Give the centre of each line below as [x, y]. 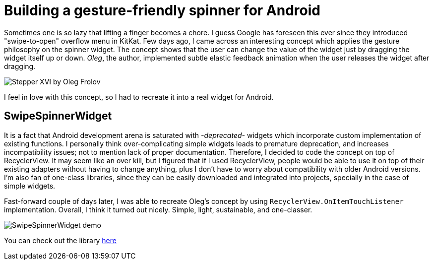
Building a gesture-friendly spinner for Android [162, 10]
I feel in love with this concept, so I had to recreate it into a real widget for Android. [139, 97]
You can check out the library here [60, 240]
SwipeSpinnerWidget [58, 116]
